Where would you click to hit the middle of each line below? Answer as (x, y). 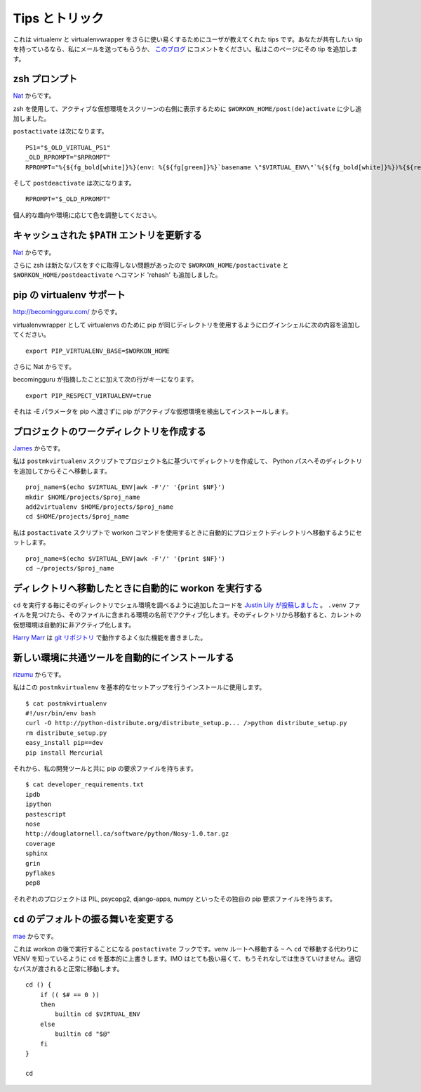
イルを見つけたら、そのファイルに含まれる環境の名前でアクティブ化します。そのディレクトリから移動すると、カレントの (187, 615)
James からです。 (39, 448)
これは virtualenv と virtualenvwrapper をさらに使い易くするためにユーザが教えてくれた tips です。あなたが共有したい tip (188, 39)
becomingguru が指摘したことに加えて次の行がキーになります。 (105, 379)
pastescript (46, 814)
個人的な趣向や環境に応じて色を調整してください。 (87, 215)
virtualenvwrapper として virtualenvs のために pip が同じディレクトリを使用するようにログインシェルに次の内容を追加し (187, 325)
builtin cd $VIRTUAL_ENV (98, 1014)
